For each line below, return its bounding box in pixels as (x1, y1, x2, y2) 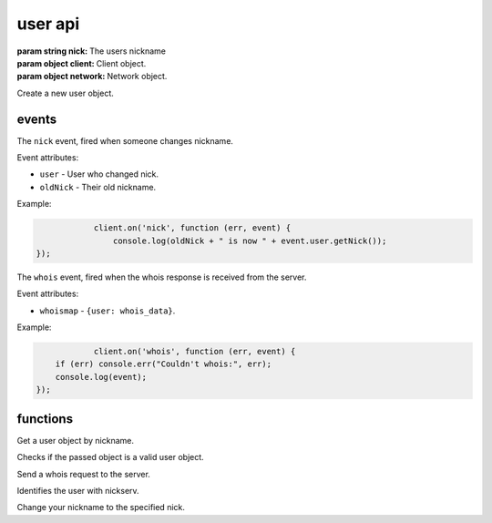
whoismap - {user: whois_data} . (39, 305, 176, 316)
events (16, 111, 57, 127)
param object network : (16, 71, 106, 82)
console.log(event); (55, 372, 148, 382)
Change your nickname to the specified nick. (16, 502, 186, 513)
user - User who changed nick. (39, 169, 159, 179)
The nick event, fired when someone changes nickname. (16, 135, 234, 146)
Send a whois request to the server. (16, 468, 150, 479)
